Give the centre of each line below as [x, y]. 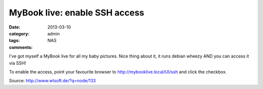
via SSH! [18, 63]
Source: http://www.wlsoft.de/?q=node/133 [52, 81]
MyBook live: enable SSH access [77, 13]
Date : [15, 27]
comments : [21, 47]
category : [19, 33]
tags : [14, 41]
